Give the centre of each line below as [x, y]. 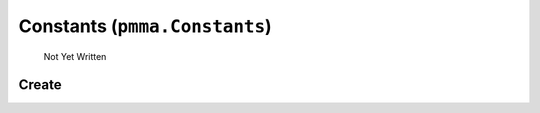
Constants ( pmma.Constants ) [145, 26]
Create [40, 85]
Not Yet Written [75, 56]
